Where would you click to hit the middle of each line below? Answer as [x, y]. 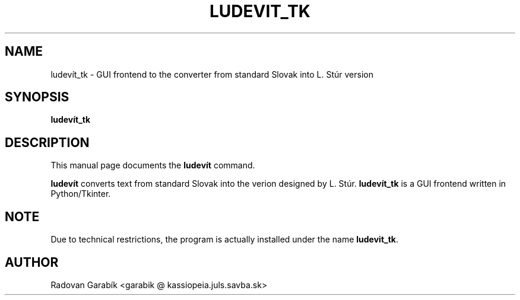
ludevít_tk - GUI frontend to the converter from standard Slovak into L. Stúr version [212, 74]
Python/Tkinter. [81, 194]
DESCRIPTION [47, 142]
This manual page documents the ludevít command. [153, 165]
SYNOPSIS [37, 97]
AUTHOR [32, 262]
